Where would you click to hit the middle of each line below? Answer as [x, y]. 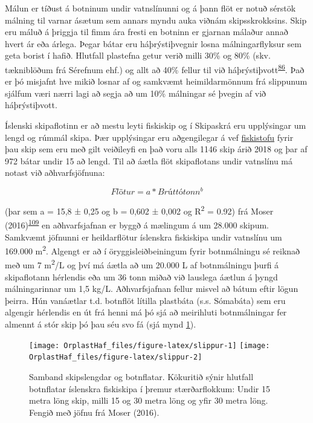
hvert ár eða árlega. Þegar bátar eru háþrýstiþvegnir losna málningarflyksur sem [153, 43]
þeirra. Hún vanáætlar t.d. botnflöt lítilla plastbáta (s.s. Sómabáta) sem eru [145, 300]
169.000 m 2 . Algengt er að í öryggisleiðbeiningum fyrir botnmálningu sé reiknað [153, 250]
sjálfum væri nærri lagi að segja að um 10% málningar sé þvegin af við [136, 93]
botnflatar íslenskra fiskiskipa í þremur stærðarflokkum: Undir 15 [150, 388]
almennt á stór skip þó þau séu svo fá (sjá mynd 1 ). [101, 324]
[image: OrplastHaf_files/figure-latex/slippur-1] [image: [150, 345]
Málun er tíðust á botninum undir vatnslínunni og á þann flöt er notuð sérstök [150, 8]
